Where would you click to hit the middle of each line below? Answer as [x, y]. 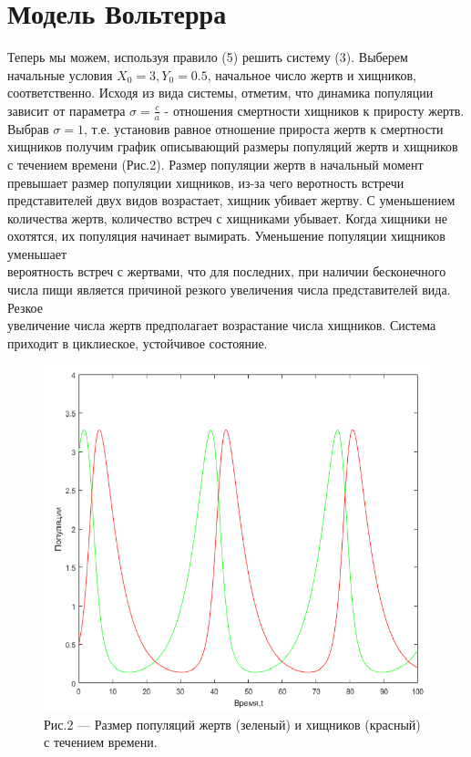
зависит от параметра [67, 110]
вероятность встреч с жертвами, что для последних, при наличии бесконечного [227, 271]
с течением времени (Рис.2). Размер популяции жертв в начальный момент [215, 164]
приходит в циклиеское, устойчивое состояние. [138, 342]
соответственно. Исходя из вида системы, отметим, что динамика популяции [220, 93]
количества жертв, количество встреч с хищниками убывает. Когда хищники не [227, 218]
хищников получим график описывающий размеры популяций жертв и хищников [233, 146]
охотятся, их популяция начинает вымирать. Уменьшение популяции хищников [226, 236]
